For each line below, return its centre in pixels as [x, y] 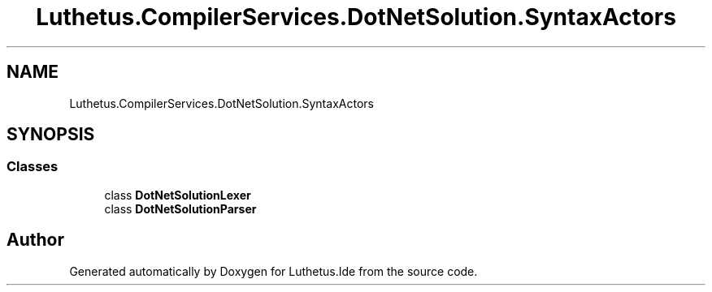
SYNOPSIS [51, 135]
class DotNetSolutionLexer [178, 195]
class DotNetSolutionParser [180, 208]
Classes [33, 167]
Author [35, 240]
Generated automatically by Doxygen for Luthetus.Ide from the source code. [274, 271]
